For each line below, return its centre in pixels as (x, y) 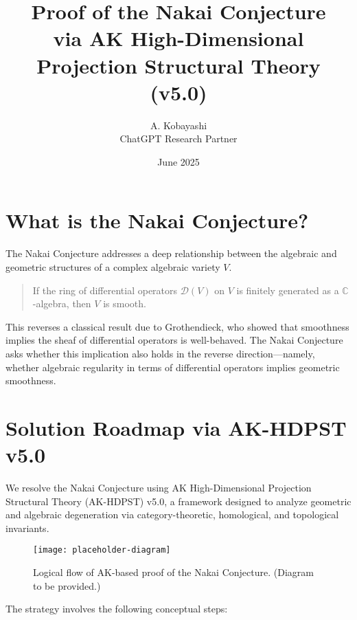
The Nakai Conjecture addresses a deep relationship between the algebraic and (171, 253)
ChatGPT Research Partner (178, 139)
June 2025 (178, 161)
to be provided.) (67, 585)
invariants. (27, 528)
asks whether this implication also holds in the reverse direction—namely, (160, 353)
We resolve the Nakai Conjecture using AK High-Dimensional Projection (159, 488)
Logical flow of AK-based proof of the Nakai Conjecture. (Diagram (173, 572)
